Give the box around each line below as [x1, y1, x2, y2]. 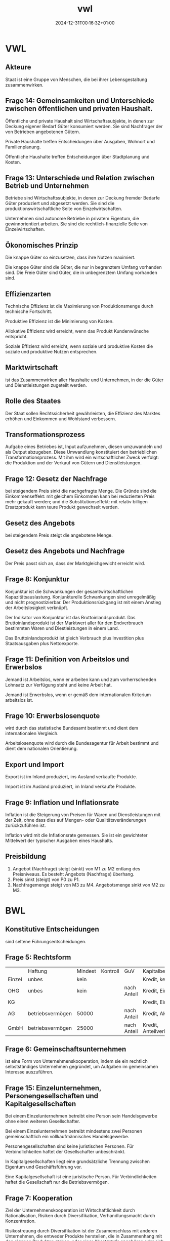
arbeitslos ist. [5, 697, 33, 703]
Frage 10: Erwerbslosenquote [5, 711, 100, 720]
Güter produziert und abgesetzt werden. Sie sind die [5, 201, 115, 207]
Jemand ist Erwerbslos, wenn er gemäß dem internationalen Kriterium [5, 692, 151, 698]
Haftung [27, 968, 47, 975]
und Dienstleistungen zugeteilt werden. [5, 382, 87, 388]
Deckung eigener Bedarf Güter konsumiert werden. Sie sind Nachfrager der [5, 123, 163, 129]
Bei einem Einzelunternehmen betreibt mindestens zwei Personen [5, 1128, 143, 1134]
